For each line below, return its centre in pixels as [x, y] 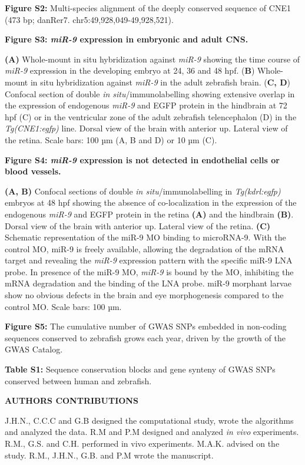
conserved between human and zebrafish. [78, 380]
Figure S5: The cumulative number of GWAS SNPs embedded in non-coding [146, 326]
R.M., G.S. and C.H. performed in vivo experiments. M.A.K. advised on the [142, 443]
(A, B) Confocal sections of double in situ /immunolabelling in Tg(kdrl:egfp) [143, 191]
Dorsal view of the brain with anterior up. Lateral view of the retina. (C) [138, 225]
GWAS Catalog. [34, 349]
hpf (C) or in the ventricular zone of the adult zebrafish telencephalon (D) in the [151, 116]
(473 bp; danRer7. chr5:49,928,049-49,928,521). [89, 19]
